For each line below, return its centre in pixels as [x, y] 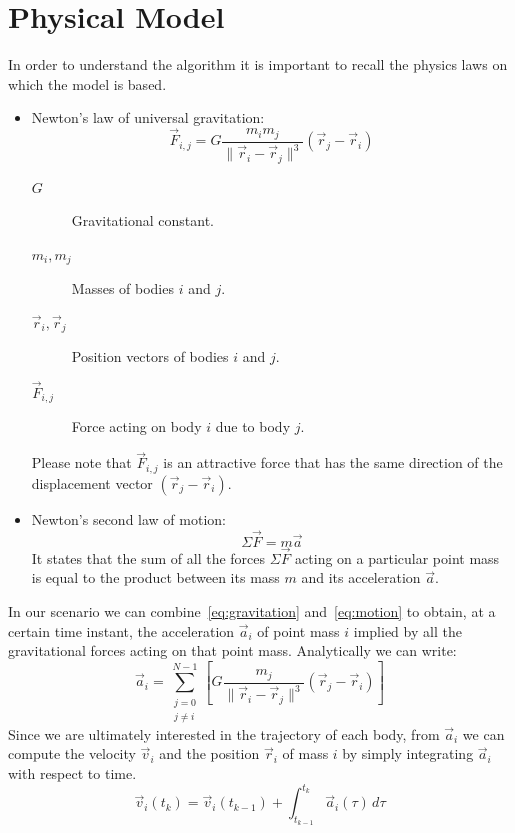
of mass [305, 753]
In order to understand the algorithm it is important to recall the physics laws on [258, 64]
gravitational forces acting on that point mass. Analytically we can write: [232, 650]
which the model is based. [87, 83]
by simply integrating [408, 753]
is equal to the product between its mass [155, 577]
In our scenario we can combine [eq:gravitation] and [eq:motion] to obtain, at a [252, 610]
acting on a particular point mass [397, 557]
